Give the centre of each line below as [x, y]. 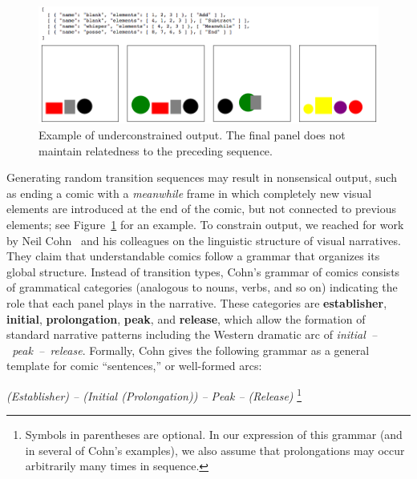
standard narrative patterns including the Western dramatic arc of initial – [192, 334]
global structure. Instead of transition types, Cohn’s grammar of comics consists [203, 271]
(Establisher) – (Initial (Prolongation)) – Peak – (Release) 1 [154, 394]
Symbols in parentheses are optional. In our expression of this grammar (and [214, 435]
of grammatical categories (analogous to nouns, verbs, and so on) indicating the [202, 287]
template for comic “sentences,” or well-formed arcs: [134, 366]
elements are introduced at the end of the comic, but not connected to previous [201, 209]
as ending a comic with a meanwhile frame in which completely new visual [189, 193]
